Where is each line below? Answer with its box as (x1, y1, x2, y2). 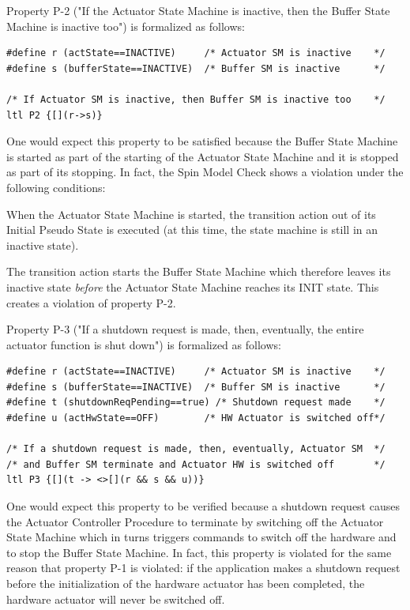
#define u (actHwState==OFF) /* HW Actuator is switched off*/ (6, 412, 386, 424)
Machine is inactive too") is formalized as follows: (6, 17, 245, 34)
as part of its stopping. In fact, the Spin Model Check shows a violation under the (6, 164, 404, 180)
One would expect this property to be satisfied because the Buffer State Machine (6, 133, 398, 149)
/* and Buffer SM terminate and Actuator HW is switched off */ (6, 458, 386, 470)
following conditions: (6, 179, 106, 195)
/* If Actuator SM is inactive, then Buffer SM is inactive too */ (6, 93, 386, 105)
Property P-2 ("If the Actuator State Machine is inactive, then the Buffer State (6, 2, 390, 18)
